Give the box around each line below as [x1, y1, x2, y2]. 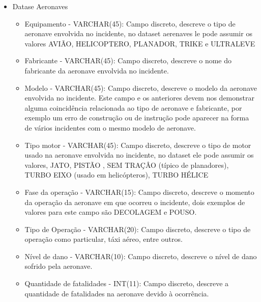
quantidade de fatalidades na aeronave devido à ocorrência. [24, 288, 209, 298]
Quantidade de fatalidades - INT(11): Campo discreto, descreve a [24, 278, 229, 289]
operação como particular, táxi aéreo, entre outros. [24, 234, 183, 244]
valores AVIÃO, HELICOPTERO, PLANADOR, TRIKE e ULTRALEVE [24, 38, 255, 48]
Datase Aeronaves [12, 1, 68, 11]
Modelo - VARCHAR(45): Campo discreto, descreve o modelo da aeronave [24, 82, 257, 93]
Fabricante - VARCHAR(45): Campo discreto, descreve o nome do [24, 55, 232, 66]
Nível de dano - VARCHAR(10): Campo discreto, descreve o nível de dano [24, 250, 257, 261]
